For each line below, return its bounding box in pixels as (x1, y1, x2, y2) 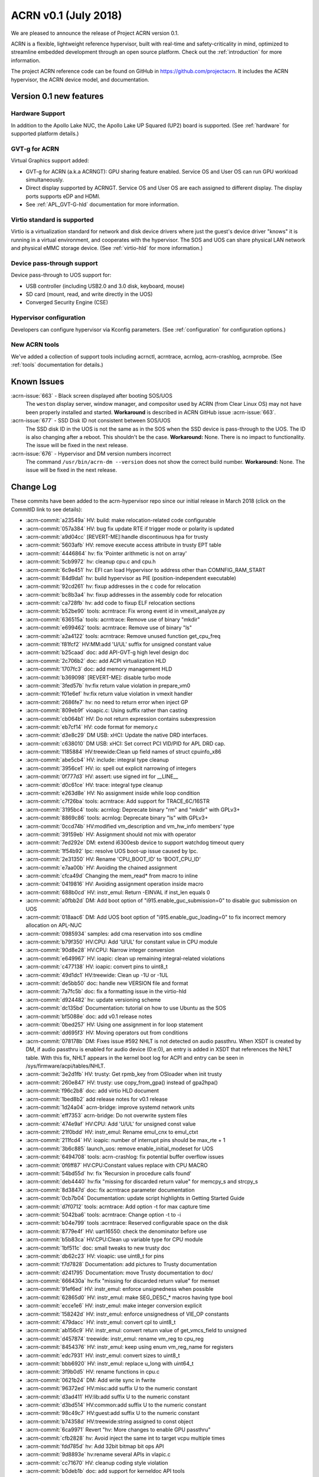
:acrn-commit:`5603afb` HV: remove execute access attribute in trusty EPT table (25, 541, 222, 549)
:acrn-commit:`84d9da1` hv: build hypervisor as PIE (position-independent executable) (25, 574, 236, 581)
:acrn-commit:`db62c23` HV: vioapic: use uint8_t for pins (25, 1252, 165, 1260)
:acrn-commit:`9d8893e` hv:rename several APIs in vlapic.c (25, 1451, 171, 1458)
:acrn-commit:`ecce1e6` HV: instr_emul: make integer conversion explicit (25, 1302, 202, 1309)
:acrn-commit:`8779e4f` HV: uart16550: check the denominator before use (25, 1228, 207, 1235)
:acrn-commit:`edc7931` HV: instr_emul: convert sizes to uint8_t (25, 1352, 180, 1359)
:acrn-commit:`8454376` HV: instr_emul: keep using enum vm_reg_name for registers (25, 1343, 233, 1351)
